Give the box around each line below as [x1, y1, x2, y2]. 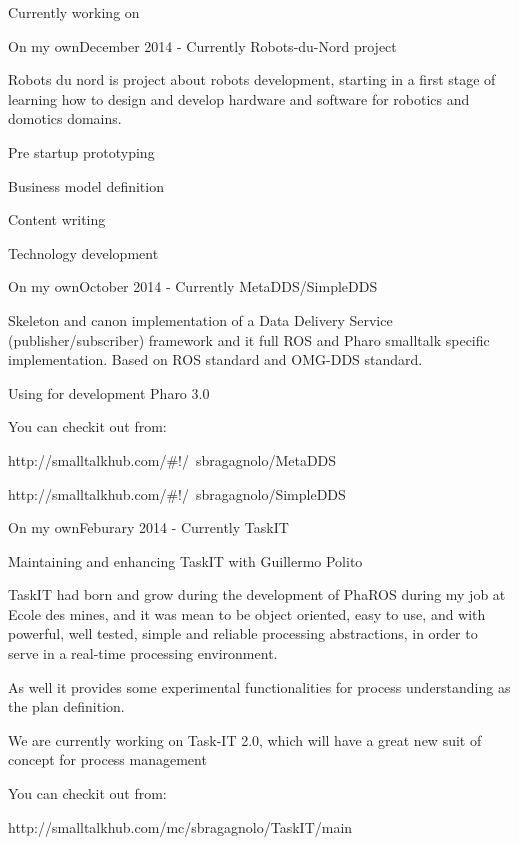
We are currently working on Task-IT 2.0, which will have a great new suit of [8, 729, 482, 750]
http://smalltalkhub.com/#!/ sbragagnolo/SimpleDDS [8, 483, 346, 504]
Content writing [8, 209, 106, 230]
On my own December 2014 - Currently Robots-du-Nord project [8, 35, 397, 56]
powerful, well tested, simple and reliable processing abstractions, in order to [8, 623, 478, 644]
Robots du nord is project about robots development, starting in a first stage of [8, 69, 496, 90]
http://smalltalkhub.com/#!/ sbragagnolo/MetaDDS [8, 449, 337, 470]
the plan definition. [8, 696, 125, 717]
